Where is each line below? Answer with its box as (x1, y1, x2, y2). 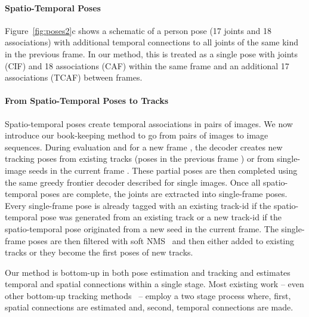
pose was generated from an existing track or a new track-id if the (40, 211, 282, 223)
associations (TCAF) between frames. (5, 71, 143, 84)
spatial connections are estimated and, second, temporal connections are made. (5, 301, 293, 313)
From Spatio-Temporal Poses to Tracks (5, 94, 169, 107)
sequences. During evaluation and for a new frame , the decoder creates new (5, 140, 283, 153)
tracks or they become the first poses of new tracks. (5, 246, 193, 258)
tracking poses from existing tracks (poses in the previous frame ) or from (5, 152, 274, 165)
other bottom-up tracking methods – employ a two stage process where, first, (5, 289, 291, 301)
